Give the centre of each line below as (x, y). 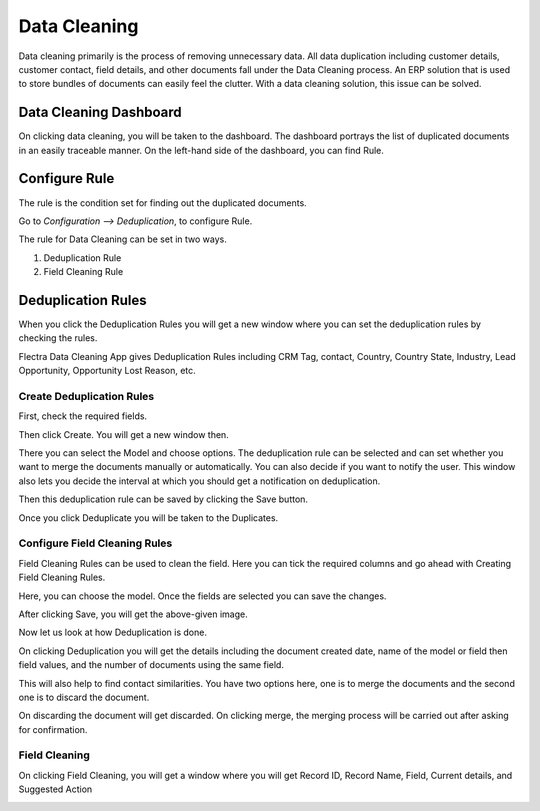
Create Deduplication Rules (86, 396)
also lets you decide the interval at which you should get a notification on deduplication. (199, 481)
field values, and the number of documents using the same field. (151, 665)
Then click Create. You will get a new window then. (123, 434)
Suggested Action (55, 789)
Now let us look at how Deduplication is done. (112, 632)
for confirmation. (53, 729)
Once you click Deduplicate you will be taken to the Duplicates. (148, 517)
